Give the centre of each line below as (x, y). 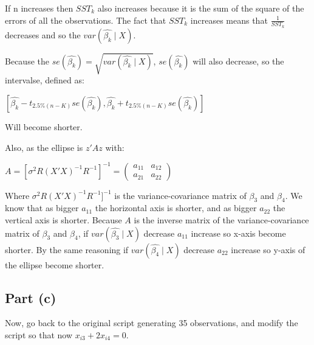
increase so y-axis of (268, 249)
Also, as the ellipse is (44, 147)
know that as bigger (42, 208)
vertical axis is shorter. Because (63, 220)
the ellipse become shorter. (55, 264)
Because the (27, 61)
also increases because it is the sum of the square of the (201, 8)
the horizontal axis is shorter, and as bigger (176, 208)
